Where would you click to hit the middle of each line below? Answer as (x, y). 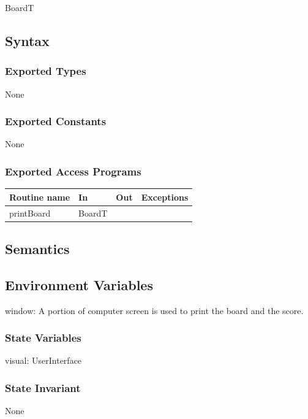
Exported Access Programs (73, 171)
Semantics (37, 249)
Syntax (27, 40)
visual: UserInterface (43, 360)
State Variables (43, 338)
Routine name (40, 197)
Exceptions (165, 197)
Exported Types (46, 71)
